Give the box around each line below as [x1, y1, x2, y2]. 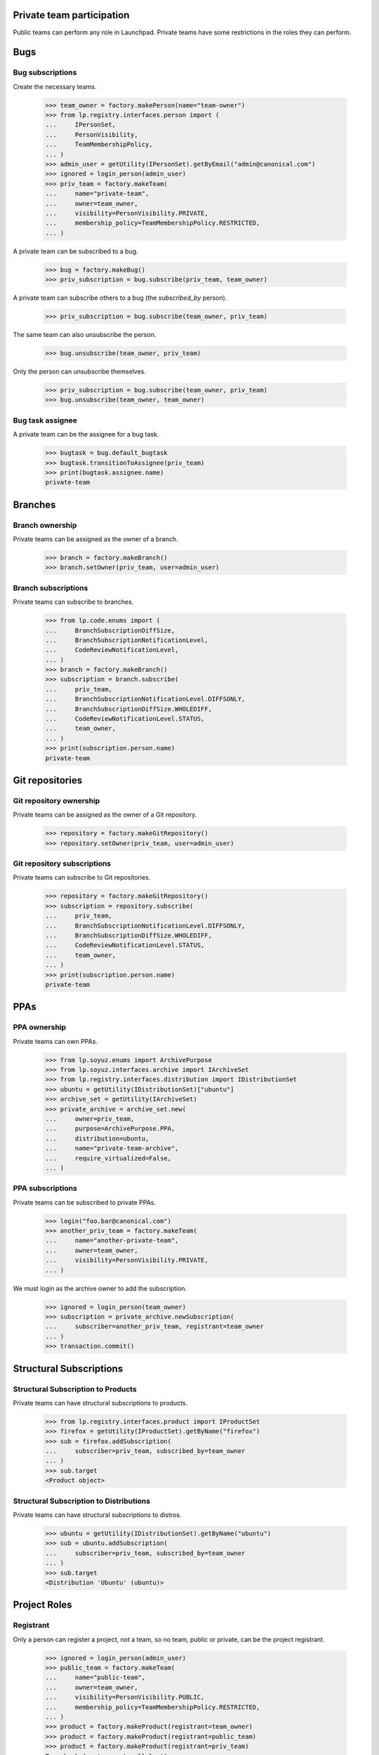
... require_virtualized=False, [45, 1154, 172, 1162]
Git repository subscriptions [13, 859, 112, 868]
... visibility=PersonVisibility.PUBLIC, [45, 1693, 205, 1702]
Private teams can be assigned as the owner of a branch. [13, 535, 178, 543]
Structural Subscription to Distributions [13, 1496, 151, 1506]
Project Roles [13, 1599, 73, 1611]
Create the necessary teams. [13, 82, 97, 91]
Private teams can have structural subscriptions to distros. [13, 1511, 182, 1519]
